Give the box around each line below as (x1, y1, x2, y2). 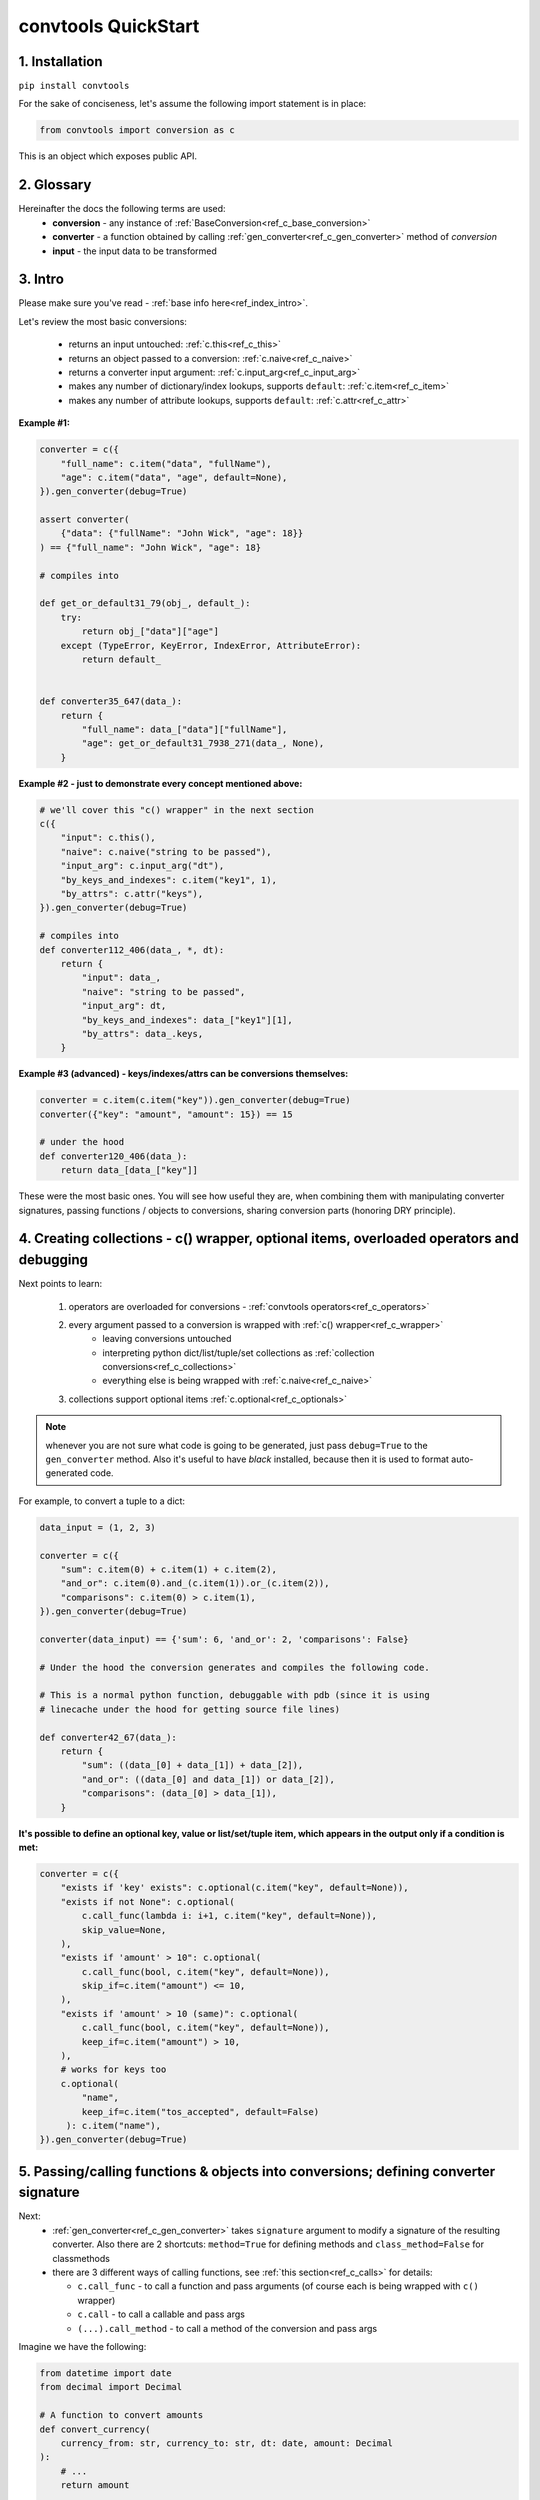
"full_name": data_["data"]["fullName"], (81, 723, 288, 735)
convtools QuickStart (18, 15, 200, 37)
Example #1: (18, 417, 70, 429)
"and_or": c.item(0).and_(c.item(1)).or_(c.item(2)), (60, 1578, 330, 1589)
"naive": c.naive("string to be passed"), (60, 846, 272, 857)
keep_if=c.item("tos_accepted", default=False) (81, 2106, 320, 2117)
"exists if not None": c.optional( (60, 1896, 235, 1907)
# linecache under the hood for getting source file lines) (39, 1703, 341, 1715)
